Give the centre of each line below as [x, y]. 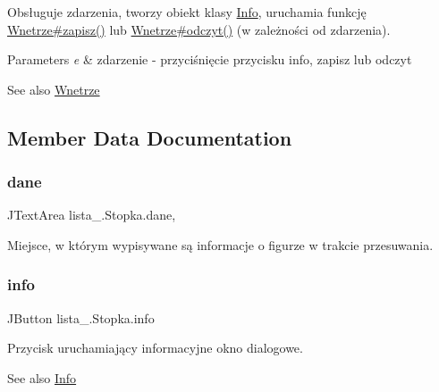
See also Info [42, 377]
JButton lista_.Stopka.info [81, 317]
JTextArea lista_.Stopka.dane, [92, 215]
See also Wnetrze [54, 89]
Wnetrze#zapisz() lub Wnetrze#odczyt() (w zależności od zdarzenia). [199, 29]
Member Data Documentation [150, 137]
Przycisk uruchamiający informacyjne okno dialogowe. [155, 348]
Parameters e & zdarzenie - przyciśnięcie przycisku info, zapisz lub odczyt [210, 59]
